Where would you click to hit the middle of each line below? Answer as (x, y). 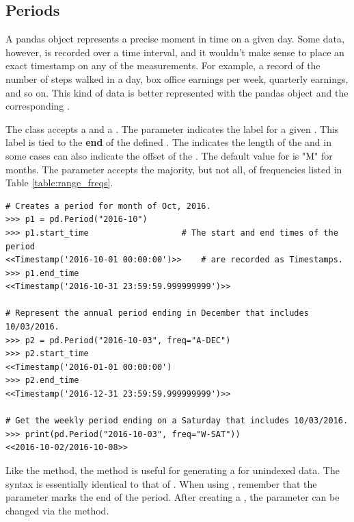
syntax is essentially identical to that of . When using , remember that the (161, 483)
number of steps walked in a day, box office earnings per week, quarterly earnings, (177, 78)
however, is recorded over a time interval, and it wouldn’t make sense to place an (175, 52)
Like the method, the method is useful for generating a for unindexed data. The (173, 470)
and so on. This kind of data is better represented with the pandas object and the (177, 92)
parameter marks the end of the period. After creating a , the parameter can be (173, 497)
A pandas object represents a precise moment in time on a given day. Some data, (175, 39)
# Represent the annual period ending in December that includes (157, 313)
